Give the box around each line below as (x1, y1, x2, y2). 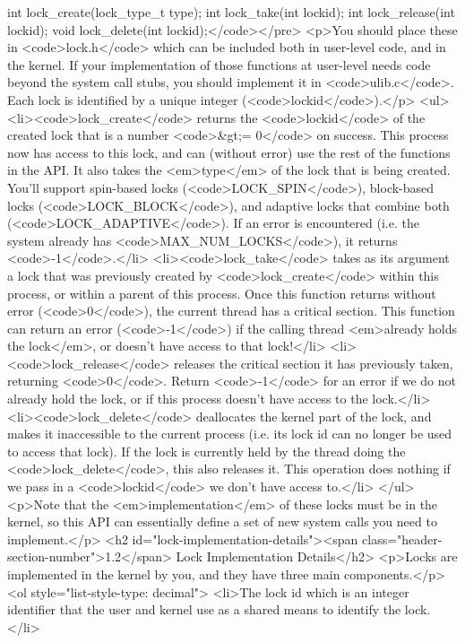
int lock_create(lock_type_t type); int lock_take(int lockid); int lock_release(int (7, 3, 455, 21)
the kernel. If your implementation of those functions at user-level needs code (7, 55, 431, 74)
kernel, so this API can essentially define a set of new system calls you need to (7, 512, 437, 531)
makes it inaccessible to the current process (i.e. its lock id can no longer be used (7, 424, 452, 443)
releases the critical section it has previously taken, (173, 353, 453, 372)
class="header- (362, 529, 443, 548)
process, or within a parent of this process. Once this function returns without (7, 283, 436, 302)
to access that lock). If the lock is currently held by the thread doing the (7, 441, 406, 460)
